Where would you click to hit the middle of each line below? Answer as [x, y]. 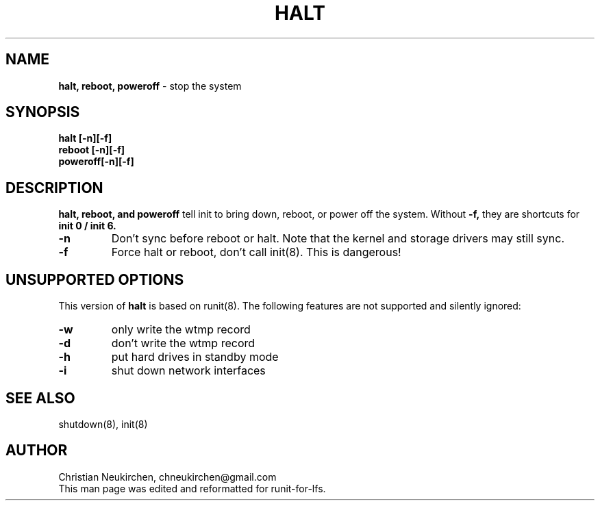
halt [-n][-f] [85, 138]
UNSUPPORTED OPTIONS [95, 279]
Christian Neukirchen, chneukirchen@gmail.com [167, 477]
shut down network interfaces [188, 371]
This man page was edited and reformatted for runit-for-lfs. [192, 488]
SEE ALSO [40, 398]
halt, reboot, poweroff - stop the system [150, 86]
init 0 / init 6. [87, 226]
